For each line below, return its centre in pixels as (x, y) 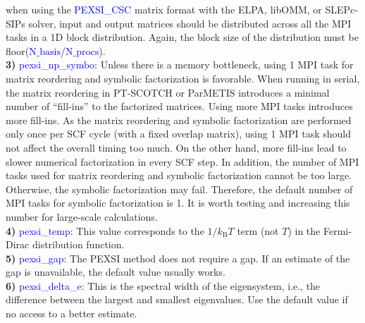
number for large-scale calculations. (82, 216)
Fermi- (337, 230)
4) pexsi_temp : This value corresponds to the (105, 230)
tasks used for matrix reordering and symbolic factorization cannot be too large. (179, 175)
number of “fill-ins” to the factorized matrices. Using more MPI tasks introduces (179, 106)
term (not (258, 230)
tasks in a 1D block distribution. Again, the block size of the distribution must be (182, 37)
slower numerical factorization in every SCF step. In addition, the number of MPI (182, 161)
